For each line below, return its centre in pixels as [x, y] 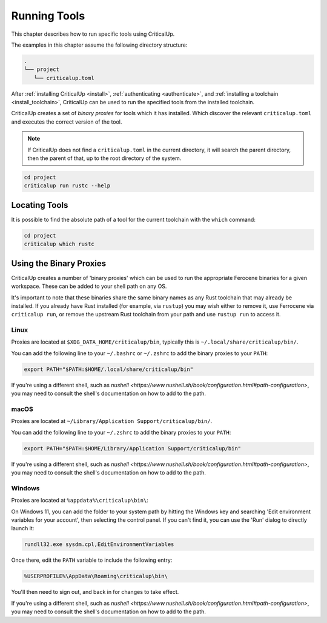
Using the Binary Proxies [59, 263]
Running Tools [48, 16]
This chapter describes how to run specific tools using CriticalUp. [93, 34]
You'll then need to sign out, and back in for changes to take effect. [95, 592]
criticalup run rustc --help [67, 186]
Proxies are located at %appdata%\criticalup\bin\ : [80, 501]
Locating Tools [40, 205]
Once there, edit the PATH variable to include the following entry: [92, 560]
